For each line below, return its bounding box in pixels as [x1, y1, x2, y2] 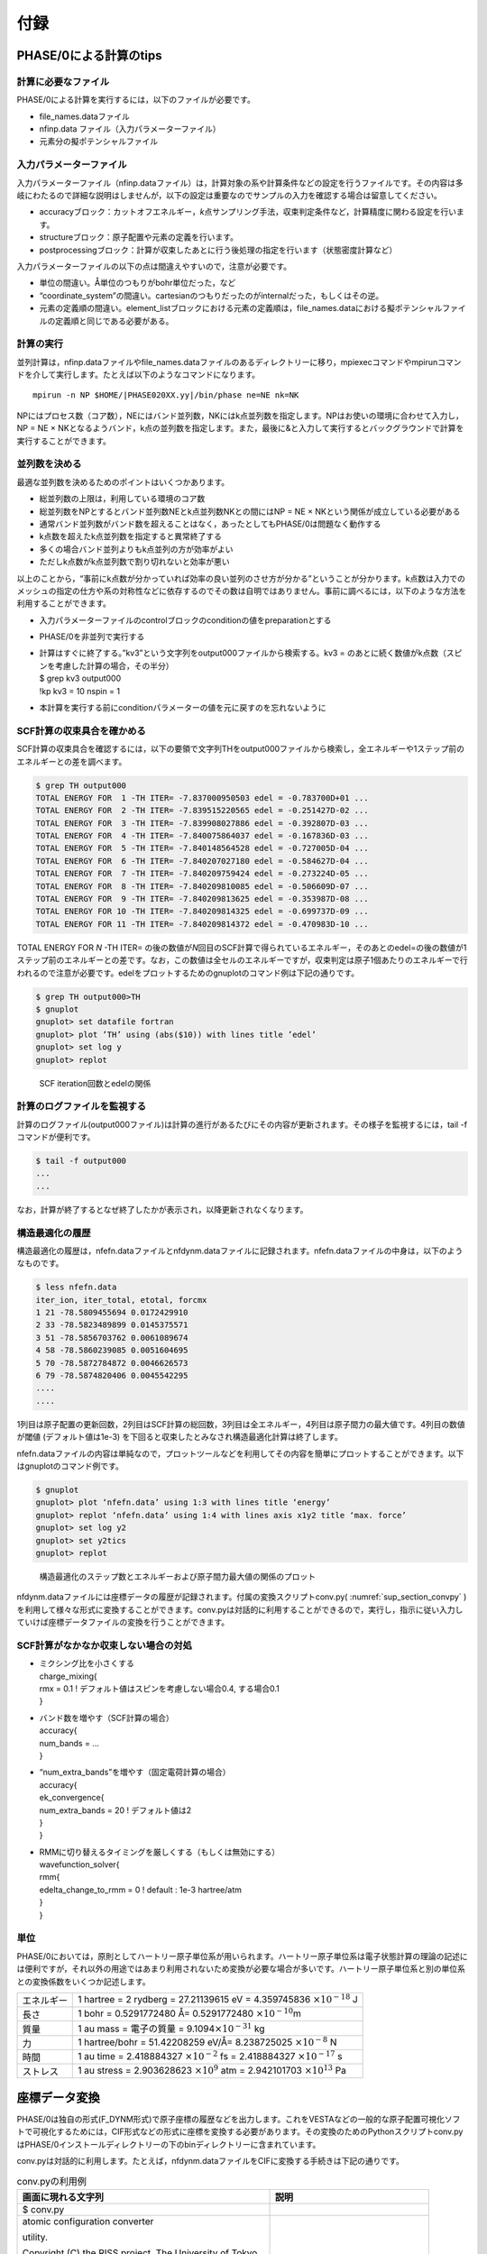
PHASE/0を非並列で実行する [39, 631, 145, 642]
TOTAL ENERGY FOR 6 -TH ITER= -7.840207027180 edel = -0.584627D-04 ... [35, 856, 369, 866]
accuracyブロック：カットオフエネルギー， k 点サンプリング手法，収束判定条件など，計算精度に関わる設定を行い [39, 206, 457, 217]
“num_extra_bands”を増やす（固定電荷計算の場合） [39, 1767, 231, 1778]
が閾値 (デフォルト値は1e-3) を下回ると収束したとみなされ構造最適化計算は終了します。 [16, 1432, 343, 1443]
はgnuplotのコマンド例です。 [16, 1461, 124, 1471]
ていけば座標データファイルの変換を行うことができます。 [16, 1617, 230, 1627]
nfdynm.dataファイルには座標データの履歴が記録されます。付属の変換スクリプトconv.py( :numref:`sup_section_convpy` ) [16, 1591, 467, 1602]
